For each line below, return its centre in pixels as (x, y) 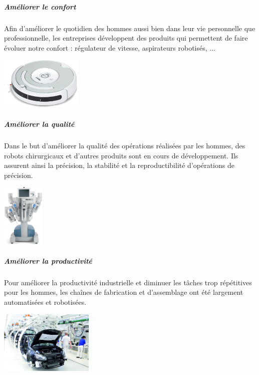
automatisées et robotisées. (45, 302)
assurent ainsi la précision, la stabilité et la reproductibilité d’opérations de (119, 165)
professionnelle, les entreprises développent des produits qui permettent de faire (126, 38)
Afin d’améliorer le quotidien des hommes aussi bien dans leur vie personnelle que (130, 28)
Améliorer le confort (40, 6)
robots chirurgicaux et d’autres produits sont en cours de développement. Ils (121, 155)
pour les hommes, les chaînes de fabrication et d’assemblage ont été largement (124, 292)
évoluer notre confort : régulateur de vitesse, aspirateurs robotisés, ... (110, 47)
